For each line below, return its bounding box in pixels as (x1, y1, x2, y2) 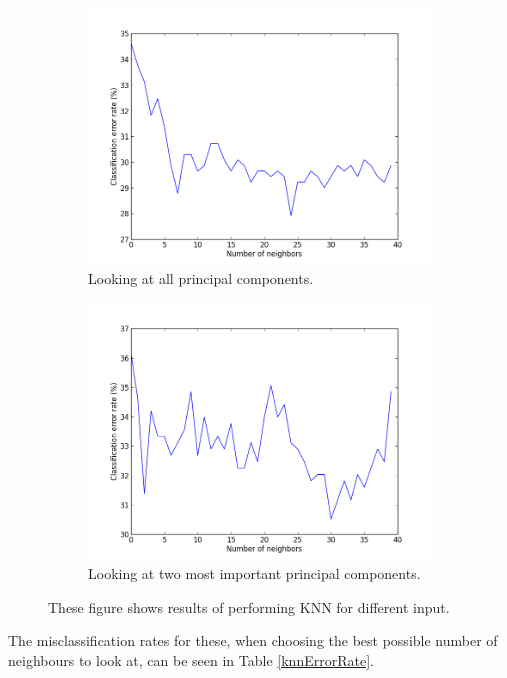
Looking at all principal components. (88, 268, 314, 289)
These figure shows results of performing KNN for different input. (48, 596, 450, 617)
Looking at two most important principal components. (88, 563, 421, 584)
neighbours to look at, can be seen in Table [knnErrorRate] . (8, 649, 374, 670)
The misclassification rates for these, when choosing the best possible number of (8, 630, 498, 651)
